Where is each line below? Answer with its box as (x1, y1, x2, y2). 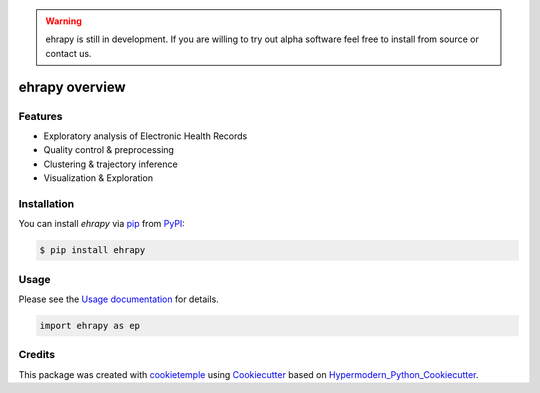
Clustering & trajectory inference (43, 158, 179, 170)
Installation (18, 196, 75, 210)
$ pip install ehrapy (39, 245, 146, 256)
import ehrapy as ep (39, 320, 140, 331)
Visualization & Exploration (43, 172, 154, 184)
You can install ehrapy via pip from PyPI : (18, 218, 185, 230)
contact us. (45, 47, 92, 59)
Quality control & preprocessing (43, 144, 175, 156)
